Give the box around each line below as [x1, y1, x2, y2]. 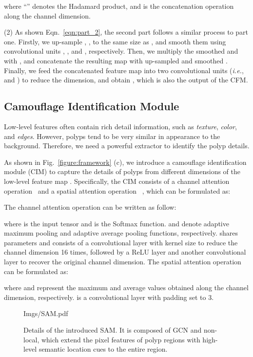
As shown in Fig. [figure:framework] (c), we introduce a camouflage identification [4, 157, 247, 167]
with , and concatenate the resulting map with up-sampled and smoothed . [4, 55, 228, 65]
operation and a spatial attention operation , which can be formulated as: [4, 185, 231, 196]
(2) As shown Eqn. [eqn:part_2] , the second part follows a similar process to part [4, 27, 249, 37]
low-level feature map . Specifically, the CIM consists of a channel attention [4, 176, 230, 186]
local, [23, 334, 39, 344]
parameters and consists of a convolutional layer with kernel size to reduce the [4, 237, 238, 247]
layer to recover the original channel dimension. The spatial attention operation [4, 257, 241, 267]
